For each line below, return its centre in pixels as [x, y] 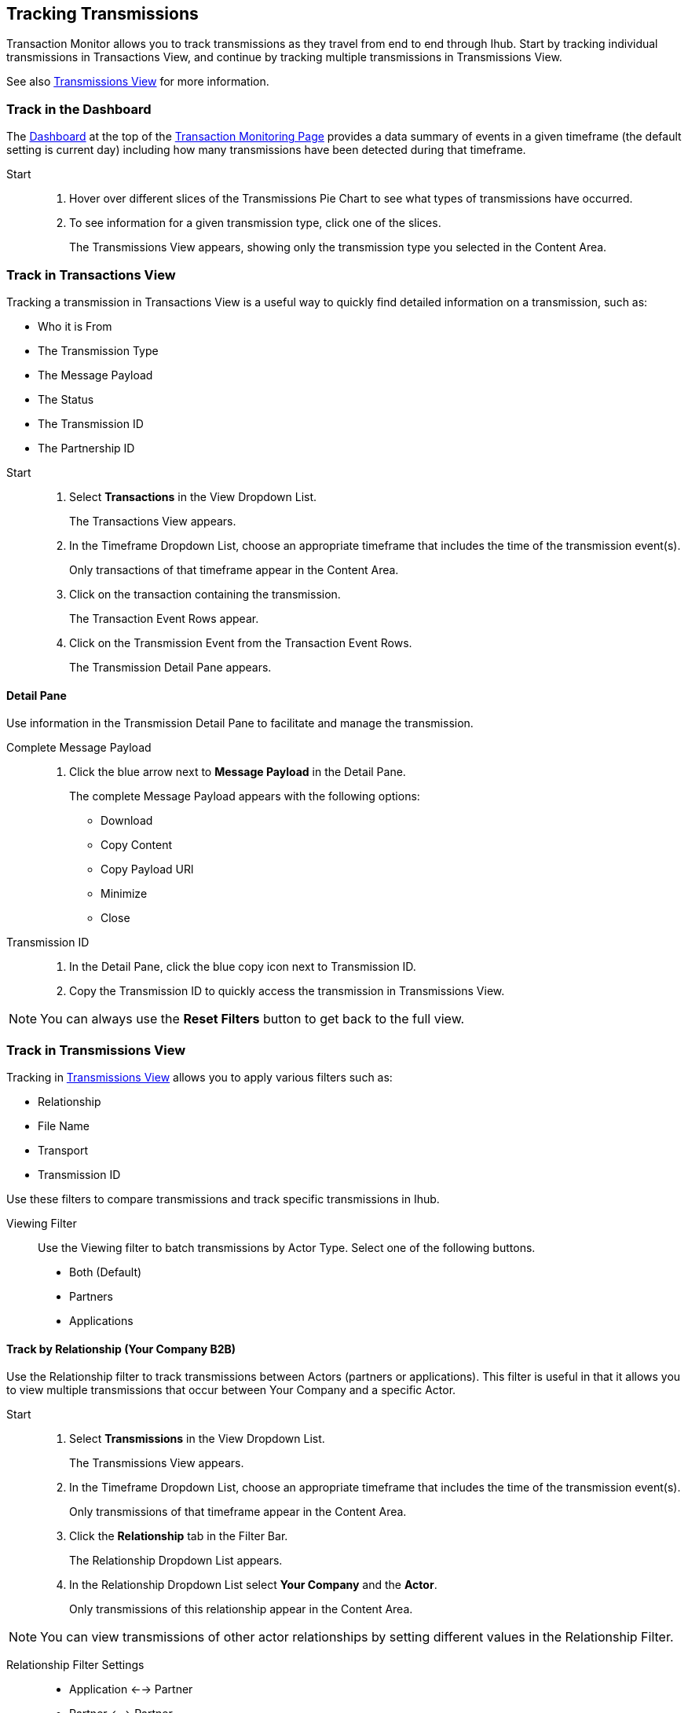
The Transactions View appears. [153, 521]
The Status [66, 399]
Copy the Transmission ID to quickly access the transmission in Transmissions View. [287, 991]
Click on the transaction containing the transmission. [205, 594]
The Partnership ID [86, 448]
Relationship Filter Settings [75, 1665]
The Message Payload [95, 375]
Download [127, 821]
